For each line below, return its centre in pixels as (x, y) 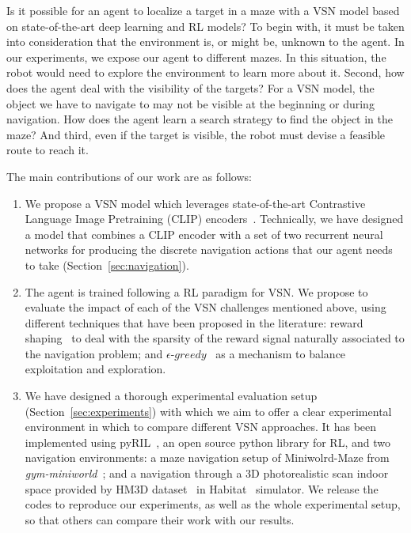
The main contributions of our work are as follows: (129, 176)
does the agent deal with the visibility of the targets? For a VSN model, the (190, 87)
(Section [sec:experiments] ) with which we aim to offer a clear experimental (208, 411)
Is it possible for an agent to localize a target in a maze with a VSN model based (203, 10)
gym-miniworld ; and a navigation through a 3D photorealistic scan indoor (207, 473)
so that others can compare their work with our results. (160, 519)
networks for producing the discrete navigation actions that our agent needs (209, 249)
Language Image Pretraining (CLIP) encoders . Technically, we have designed (214, 219)
